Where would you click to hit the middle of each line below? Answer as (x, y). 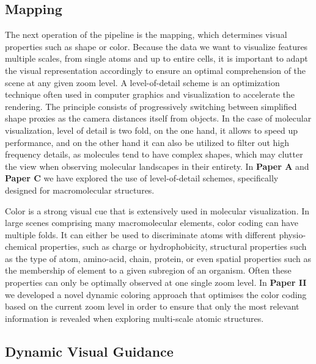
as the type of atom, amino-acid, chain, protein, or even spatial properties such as (158, 258)
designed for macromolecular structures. (80, 190)
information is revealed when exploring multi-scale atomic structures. (134, 318)
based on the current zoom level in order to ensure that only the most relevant (152, 306)
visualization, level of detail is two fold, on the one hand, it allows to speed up (152, 130)
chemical (21, 246)
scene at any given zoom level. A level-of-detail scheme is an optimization (142, 82)
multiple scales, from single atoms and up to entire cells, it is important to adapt (156, 58)
